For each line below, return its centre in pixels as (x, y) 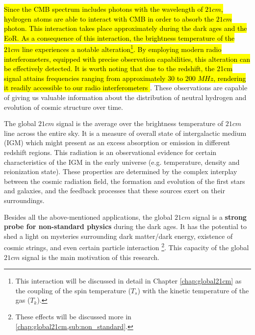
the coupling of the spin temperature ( (73, 290)
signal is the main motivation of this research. (91, 257)
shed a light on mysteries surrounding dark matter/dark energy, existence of (118, 236)
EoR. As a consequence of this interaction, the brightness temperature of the (119, 38)
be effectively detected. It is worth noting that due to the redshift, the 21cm (118, 68)
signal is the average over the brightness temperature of (140, 123)
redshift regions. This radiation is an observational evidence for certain (110, 152)
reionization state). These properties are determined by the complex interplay (121, 171)
